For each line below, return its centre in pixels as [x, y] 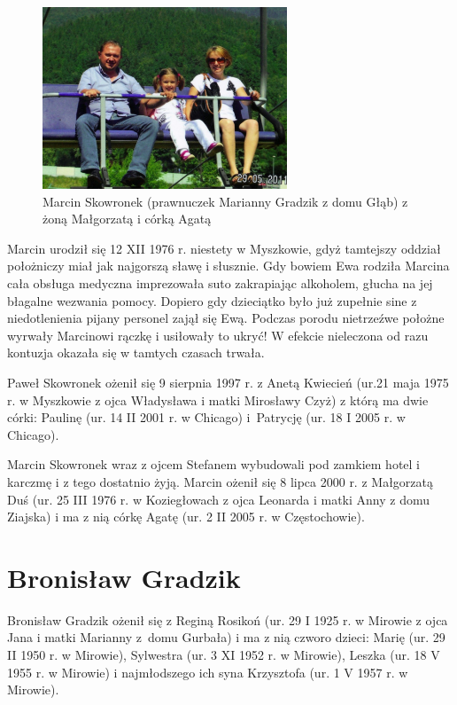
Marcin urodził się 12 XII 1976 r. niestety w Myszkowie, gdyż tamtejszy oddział [224, 248]
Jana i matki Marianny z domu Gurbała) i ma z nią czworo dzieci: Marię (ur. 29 [226, 637]
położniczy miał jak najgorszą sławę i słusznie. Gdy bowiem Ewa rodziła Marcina [228, 266]
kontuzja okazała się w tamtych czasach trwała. [136, 352]
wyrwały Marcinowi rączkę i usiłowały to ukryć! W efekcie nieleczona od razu [218, 335]
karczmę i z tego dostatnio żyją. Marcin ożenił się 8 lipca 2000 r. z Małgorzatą [220, 481]
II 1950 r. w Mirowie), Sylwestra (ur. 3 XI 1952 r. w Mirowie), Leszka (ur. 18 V [224, 655]
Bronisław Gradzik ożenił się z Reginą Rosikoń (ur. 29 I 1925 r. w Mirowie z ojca [228, 619]
